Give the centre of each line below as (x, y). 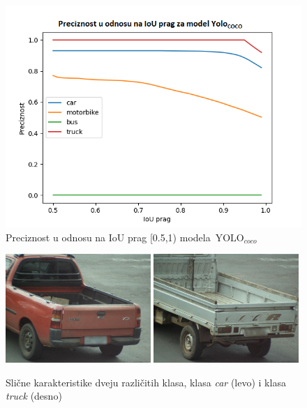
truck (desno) (34, 396)
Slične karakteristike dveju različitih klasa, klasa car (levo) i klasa (146, 382)
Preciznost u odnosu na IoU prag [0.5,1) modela (108, 237)
